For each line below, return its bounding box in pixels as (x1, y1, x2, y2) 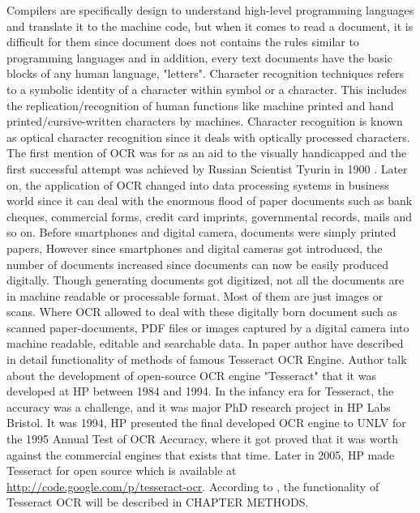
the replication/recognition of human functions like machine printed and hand (6, 96, 394, 113)
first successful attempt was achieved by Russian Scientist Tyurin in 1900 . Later (6, 160, 408, 177)
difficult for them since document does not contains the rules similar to (6, 33, 359, 50)
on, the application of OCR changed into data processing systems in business (6, 176, 389, 193)
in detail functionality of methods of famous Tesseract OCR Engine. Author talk (6, 351, 407, 368)
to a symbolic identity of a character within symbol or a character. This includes (6, 80, 407, 97)
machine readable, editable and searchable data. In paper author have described (6, 335, 404, 352)
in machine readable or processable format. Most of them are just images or (6, 287, 384, 304)
